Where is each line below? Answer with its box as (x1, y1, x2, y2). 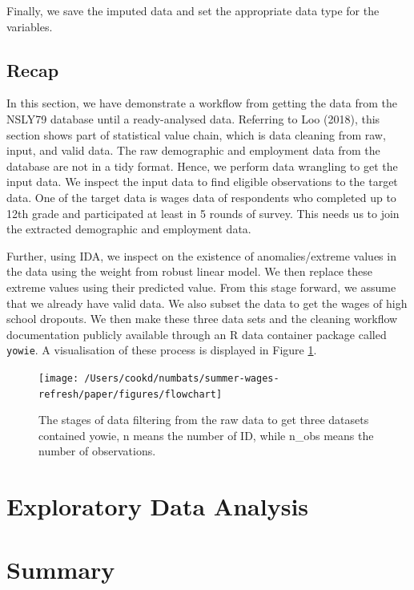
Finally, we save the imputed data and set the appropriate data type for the (6, 2, 380, 18)
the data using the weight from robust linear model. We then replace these (6, 263, 372, 280)
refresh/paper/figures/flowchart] (38, 388, 223, 400)
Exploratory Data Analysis (6, 490, 309, 523)
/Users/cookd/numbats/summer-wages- (84, 372, 279, 384)
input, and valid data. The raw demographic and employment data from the (6, 142, 380, 159)
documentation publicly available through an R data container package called (6, 325, 387, 342)
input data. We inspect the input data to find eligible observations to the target (6, 173, 398, 190)
